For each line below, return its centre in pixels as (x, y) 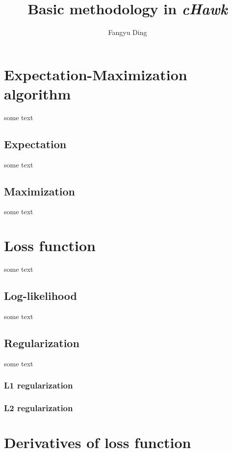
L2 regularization (39, 408)
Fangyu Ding (128, 32)
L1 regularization (39, 385)
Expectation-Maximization (96, 74)
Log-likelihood (40, 296)
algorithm (38, 93)
